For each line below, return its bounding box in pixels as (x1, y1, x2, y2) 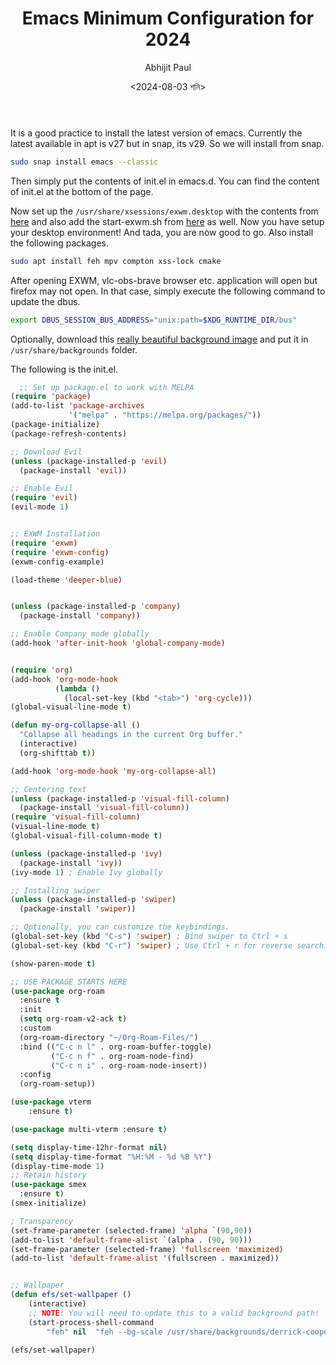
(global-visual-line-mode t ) (10, 702, 132, 712)
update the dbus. (10, 295, 81, 307)
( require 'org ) (10, 665, 74, 675)
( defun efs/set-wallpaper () (10, 1290, 132, 1300)
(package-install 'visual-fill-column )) (19, 803, 190, 813)
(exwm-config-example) (10, 557, 105, 567)
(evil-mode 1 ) (10, 502, 70, 512)
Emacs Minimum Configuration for (21, 7, 315, 30)
